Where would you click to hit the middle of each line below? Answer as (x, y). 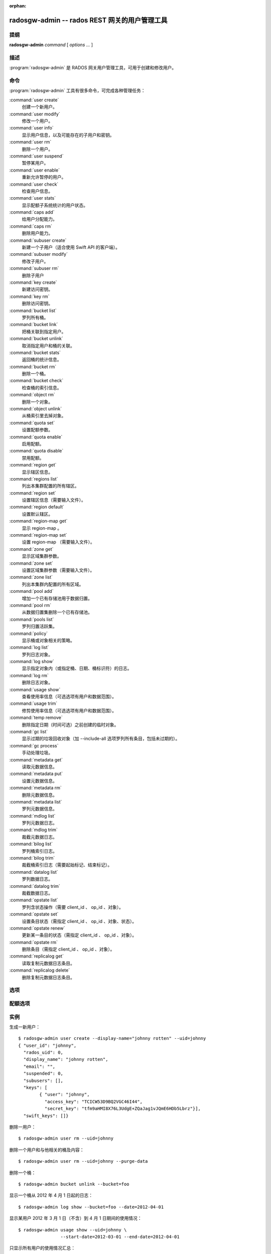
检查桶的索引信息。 (42, 387)
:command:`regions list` (34, 479)
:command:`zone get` (31, 549)
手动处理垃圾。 (37, 753)
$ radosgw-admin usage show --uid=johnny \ (73, 1230)
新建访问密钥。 (37, 289)
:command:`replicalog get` (36, 956)
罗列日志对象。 (37, 654)
